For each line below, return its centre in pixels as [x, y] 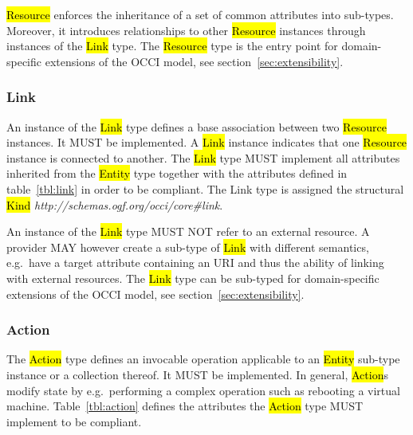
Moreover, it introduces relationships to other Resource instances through [186, 30]
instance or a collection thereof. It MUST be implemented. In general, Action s [197, 374]
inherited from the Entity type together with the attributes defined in [177, 173]
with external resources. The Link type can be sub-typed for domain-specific [193, 278]
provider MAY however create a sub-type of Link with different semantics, [188, 247]
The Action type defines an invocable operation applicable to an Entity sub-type [203, 359]
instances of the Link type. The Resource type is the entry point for [172, 46]
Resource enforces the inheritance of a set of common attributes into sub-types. [200, 14]
